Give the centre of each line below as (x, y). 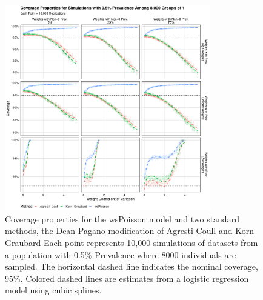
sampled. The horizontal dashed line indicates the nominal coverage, (131, 266)
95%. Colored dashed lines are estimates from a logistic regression (127, 278)
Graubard (23, 242)
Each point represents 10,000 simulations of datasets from (151, 242)
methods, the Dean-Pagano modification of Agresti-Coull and (119, 231)
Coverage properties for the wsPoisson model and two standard (122, 218)
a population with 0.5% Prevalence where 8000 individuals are (121, 254)
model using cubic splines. (53, 290)
